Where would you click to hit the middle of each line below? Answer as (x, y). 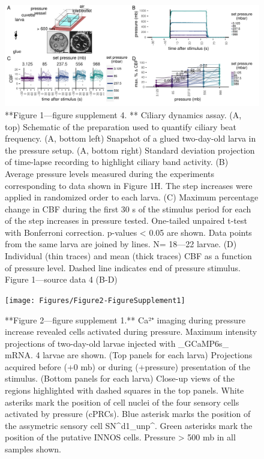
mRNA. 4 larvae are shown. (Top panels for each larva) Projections (129, 355)
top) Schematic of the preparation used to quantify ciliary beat (121, 126)
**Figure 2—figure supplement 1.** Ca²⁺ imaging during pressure (125, 319)
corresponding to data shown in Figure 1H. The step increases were (129, 185)
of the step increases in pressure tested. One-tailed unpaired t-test (126, 220)
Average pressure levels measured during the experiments (110, 173)
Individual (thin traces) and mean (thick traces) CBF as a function (128, 256)
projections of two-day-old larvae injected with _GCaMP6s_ (117, 343)
